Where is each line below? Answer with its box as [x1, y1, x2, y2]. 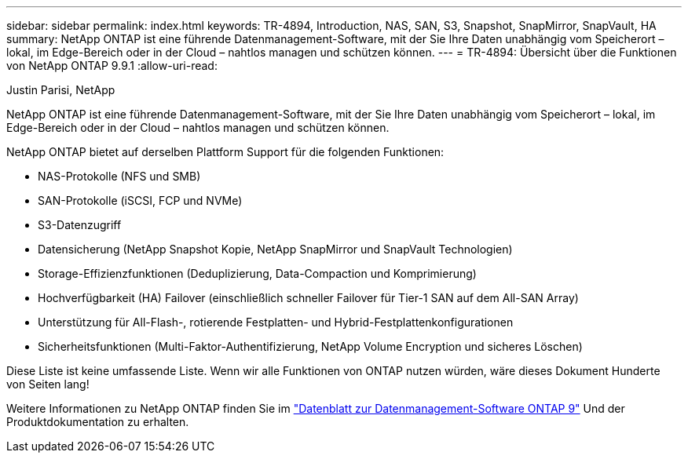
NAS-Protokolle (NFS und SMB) [38, 169, 201, 183]
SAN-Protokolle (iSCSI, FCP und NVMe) [38, 194, 243, 207]
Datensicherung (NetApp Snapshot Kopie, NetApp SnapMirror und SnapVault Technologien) [38, 242, 513, 256]
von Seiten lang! [6, 377, 90, 391]
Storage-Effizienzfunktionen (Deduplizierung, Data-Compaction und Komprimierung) [38, 267, 477, 280]
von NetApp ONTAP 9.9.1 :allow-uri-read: [6, 59, 218, 72]
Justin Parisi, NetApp [6, 83, 115, 97]
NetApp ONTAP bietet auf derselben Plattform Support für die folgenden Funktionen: [6, 145, 445, 158]
